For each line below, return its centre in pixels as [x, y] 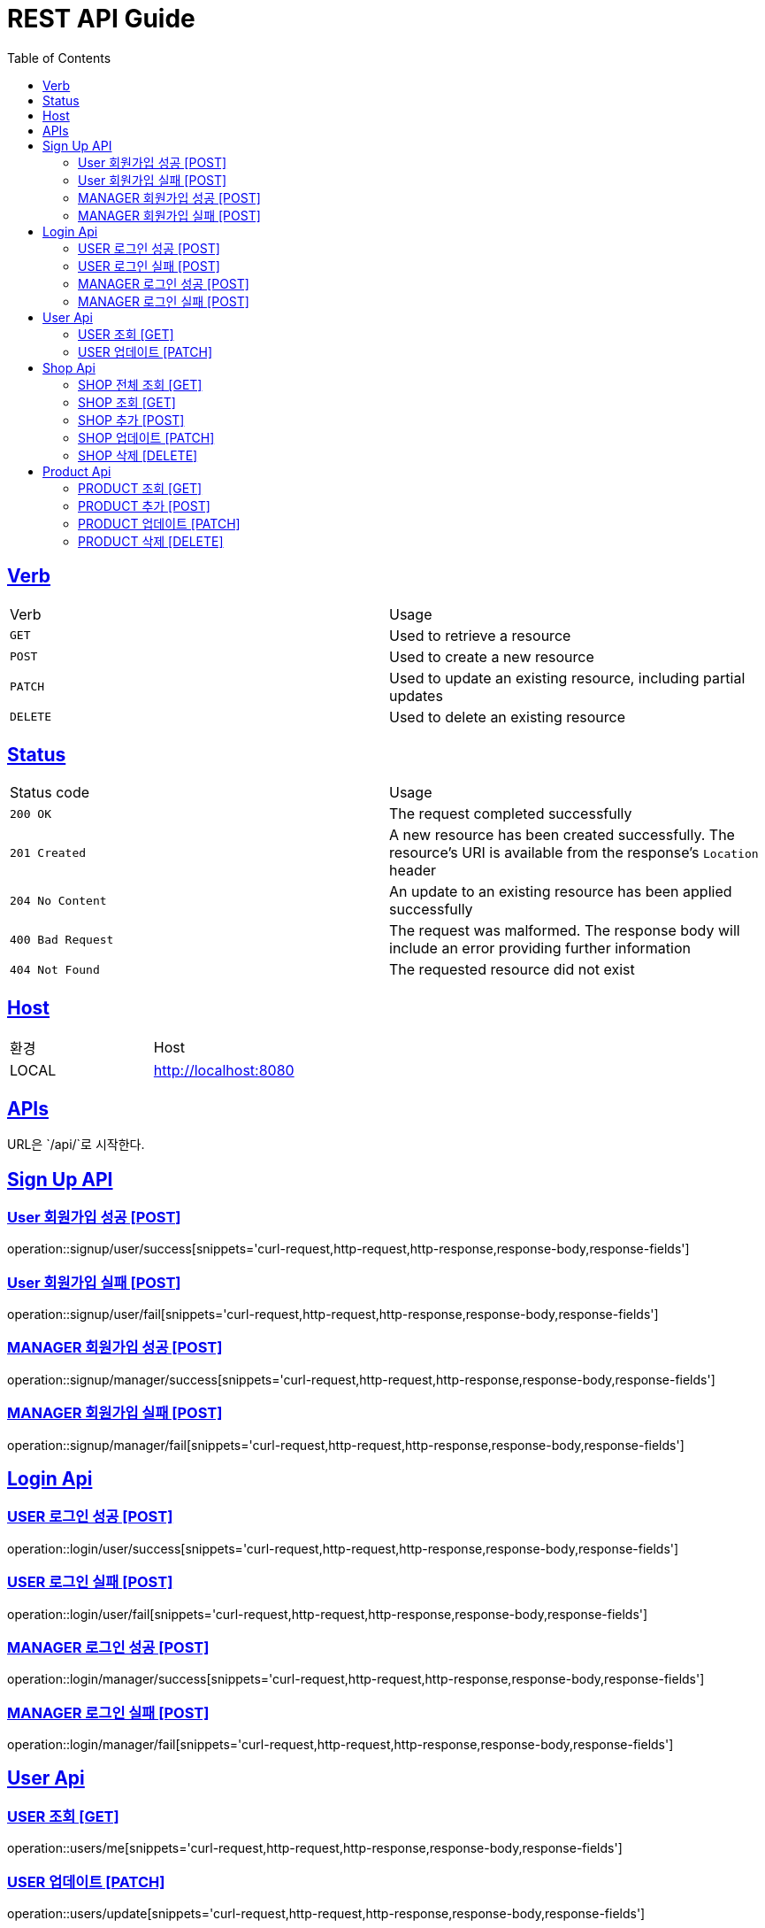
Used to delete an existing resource [508, 717]
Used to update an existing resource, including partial [567, 678]
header [413, 871]
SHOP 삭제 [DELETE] [138, 455]
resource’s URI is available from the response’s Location [574, 853]
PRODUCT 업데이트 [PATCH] [159, 523]
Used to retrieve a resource [480, 635]
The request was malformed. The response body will [565, 931]
